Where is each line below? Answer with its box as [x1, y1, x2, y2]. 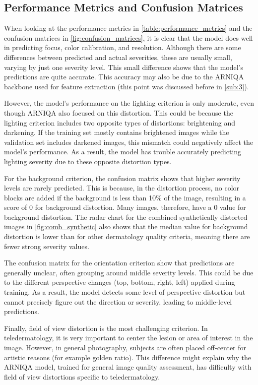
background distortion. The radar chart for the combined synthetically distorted [4, 211, 248, 222]
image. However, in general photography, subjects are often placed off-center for [4, 342, 247, 353]
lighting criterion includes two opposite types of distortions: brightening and [4, 117, 236, 128]
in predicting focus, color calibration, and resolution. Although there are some [4, 42, 241, 53]
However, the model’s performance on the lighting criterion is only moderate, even [4, 98, 254, 108]
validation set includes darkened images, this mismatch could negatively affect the [4, 136, 254, 147]
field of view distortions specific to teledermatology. [4, 371, 160, 382]
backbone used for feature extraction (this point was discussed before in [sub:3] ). [4, 81, 249, 91]
